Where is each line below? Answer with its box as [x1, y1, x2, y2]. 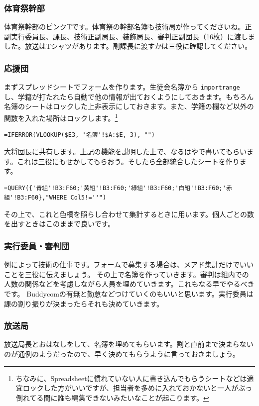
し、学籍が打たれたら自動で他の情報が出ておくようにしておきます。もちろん [4, 91, 254, 101]
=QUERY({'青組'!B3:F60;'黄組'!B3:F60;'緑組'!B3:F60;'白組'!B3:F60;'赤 [4, 184, 232, 192]
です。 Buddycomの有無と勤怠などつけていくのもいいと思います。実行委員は [4, 289, 254, 299]
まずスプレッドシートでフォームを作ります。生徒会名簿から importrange [4, 82, 240, 92]
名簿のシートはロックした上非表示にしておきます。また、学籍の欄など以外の [4, 101, 254, 111]
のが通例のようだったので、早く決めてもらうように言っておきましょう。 [4, 349, 240, 359]
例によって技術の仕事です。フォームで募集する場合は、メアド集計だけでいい [4, 259, 254, 270]
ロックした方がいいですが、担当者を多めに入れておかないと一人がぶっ [22, 383, 253, 393]
